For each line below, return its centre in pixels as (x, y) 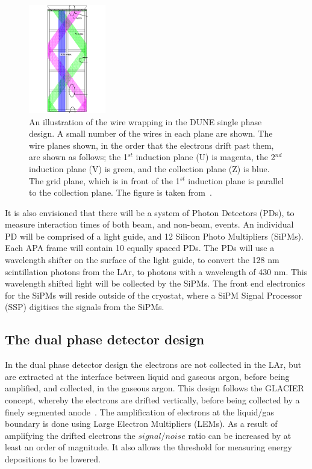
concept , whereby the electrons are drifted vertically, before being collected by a (152, 400)
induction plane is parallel (236, 180)
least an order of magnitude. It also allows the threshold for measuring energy (149, 447)
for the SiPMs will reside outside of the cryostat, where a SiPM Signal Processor (154, 295)
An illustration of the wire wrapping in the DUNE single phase (145, 121)
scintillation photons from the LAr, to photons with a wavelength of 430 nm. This (156, 271)
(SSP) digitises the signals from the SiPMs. (85, 307)
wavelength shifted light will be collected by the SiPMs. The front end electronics (155, 283)
